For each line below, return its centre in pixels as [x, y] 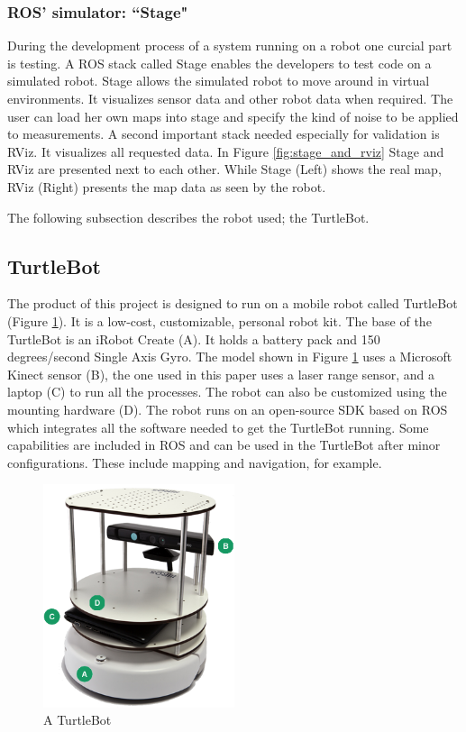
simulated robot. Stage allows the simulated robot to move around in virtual [219, 81]
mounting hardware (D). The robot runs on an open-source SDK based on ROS [228, 409]
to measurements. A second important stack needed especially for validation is [224, 134]
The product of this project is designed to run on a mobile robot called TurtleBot [233, 303]
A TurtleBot [78, 720]
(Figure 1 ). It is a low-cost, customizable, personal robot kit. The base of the [219, 320]
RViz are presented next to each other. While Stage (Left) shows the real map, [224, 169]
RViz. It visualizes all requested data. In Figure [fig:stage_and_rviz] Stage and [226, 151]
